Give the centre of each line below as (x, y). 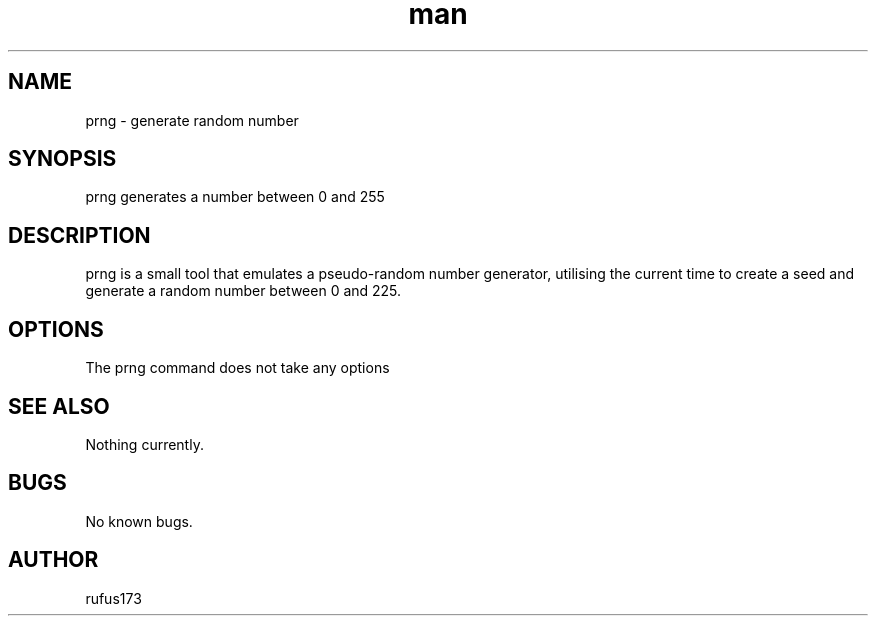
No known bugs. (139, 521)
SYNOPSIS (62, 159)
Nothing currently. (144, 444)
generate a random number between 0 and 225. (243, 291)
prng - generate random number (192, 120)
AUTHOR (53, 560)
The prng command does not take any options (237, 368)
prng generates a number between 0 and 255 (235, 197)
